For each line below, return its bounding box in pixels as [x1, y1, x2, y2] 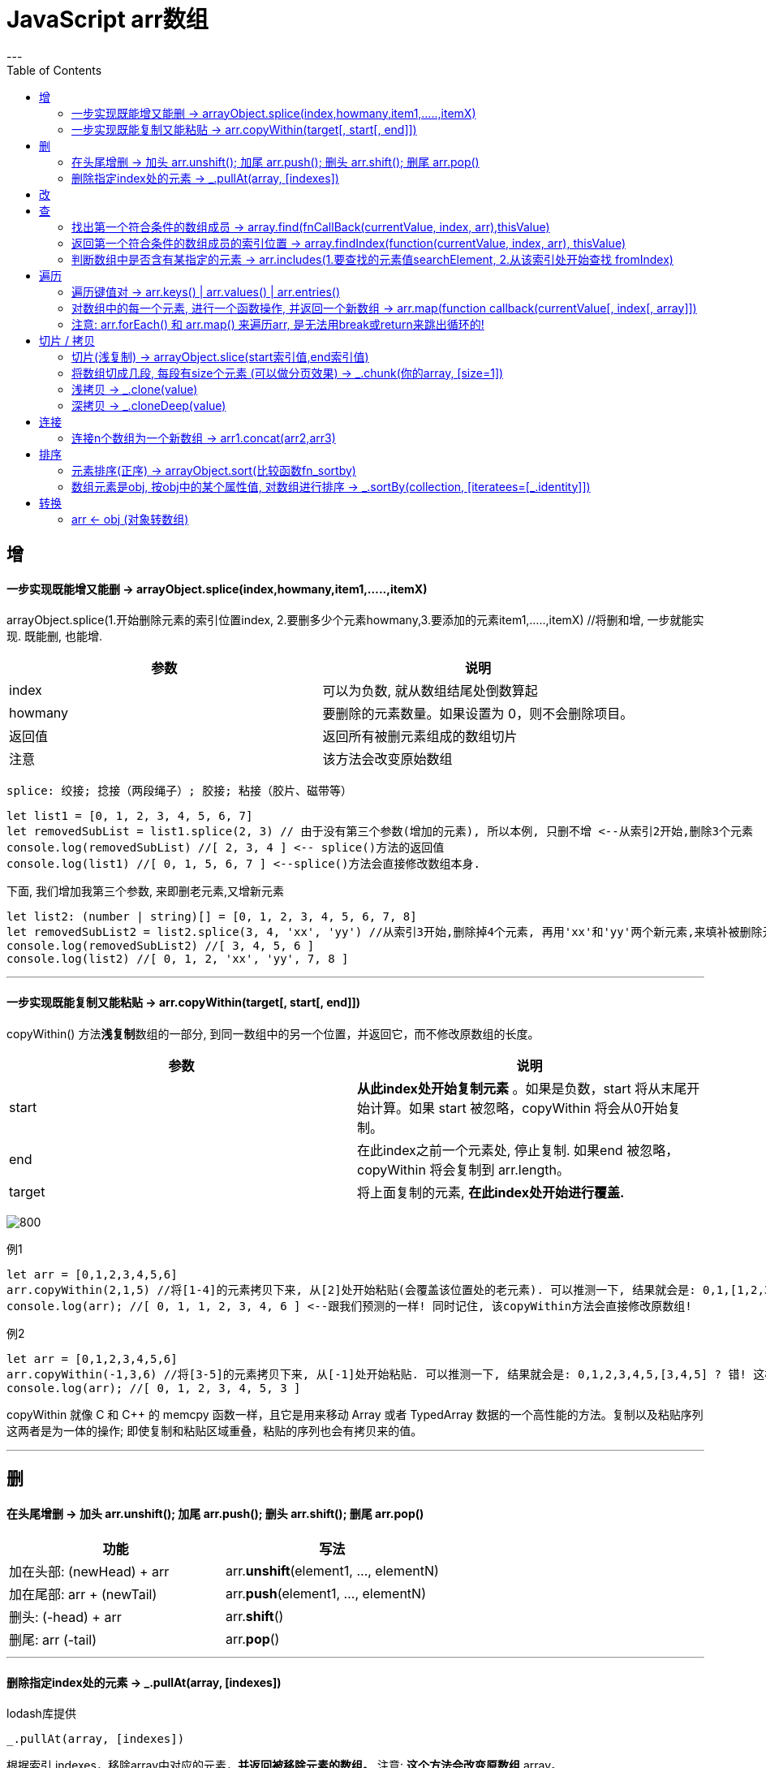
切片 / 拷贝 [39, 333, 95, 347]
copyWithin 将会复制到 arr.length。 [357, 1161, 570, 1178]
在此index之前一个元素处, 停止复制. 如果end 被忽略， [357, 1141, 679, 1158]
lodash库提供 [6, 1706, 76, 1721]
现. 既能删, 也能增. [6, 629, 102, 644]
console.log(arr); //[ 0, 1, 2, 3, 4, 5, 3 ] [6, 1381, 301, 1395]
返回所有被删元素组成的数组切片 [322, 728, 518, 745]
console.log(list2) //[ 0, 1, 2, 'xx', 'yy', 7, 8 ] [6, 952, 349, 966]
